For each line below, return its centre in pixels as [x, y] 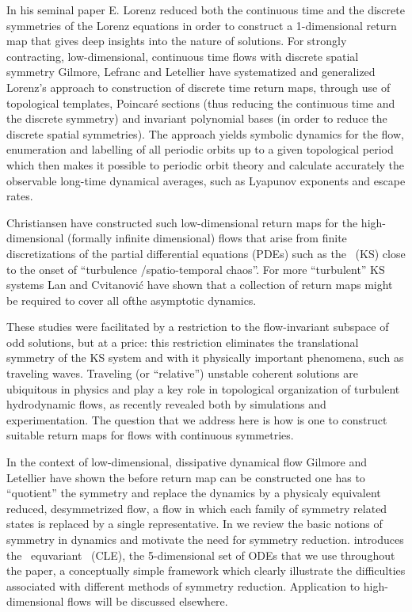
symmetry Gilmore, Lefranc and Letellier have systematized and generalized [191, 72]
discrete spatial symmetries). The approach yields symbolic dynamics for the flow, [205, 133]
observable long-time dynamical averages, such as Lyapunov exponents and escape [206, 180]
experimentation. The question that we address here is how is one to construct [197, 419]
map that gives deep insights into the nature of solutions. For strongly [177, 41]
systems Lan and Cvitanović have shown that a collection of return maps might [200, 285]
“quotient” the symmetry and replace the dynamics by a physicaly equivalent [194, 493]
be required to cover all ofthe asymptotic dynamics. [132, 300]
